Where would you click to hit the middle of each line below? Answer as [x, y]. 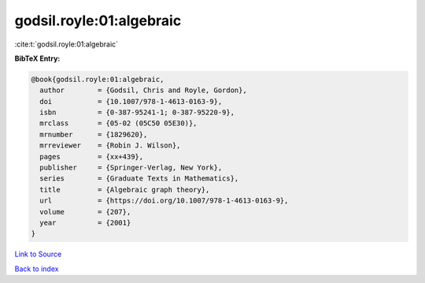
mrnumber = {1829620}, [94, 134]
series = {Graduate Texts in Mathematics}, [139, 179]
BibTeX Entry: [37, 58]
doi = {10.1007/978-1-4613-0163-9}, [131, 101]
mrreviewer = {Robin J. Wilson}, [110, 145]
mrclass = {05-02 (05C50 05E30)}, [118, 123]
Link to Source [38, 254]
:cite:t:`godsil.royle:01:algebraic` [66, 44]
